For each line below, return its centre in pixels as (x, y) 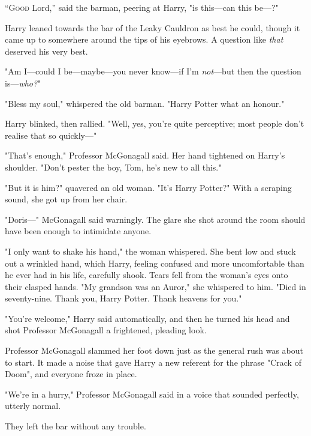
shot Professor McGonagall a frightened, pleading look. (106, 330)
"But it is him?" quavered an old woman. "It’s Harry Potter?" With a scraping (148, 187)
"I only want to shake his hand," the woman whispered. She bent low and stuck (150, 251)
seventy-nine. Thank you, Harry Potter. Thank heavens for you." (123, 298)
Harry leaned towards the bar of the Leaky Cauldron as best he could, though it (153, 27)
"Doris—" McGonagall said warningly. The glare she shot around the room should (155, 219)
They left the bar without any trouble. (76, 426)
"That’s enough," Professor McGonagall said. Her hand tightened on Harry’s (145, 155)
